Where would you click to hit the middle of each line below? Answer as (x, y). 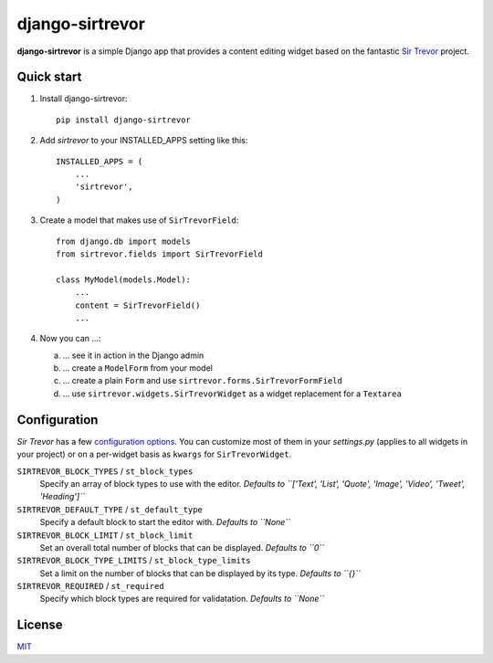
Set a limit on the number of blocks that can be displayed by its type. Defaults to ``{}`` (200, 573)
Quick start (49, 77)
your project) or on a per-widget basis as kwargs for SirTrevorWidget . (154, 454)
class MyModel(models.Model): (124, 279)
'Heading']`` (63, 497)
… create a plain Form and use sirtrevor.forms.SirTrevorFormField (202, 381)
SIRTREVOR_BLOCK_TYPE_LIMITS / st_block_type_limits (134, 561)
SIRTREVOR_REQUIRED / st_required (90, 586)
